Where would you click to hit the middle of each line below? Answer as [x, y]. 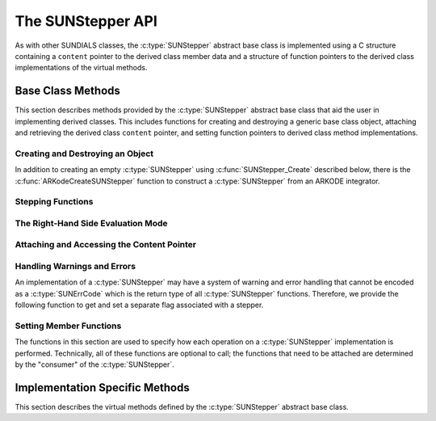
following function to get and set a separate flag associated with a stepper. [139, 305]
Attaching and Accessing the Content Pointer [106, 245]
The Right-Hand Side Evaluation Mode [92, 223]
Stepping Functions [54, 202]
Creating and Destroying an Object [84, 154]
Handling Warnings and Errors [75, 266]
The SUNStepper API [86, 21]
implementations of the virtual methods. [81, 68]
